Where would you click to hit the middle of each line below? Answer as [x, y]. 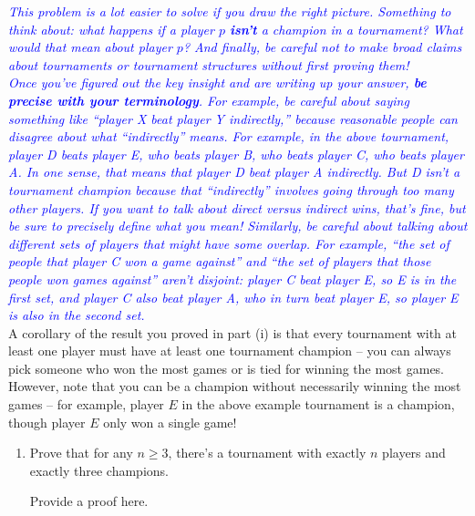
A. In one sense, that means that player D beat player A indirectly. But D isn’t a [234, 172]
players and [414, 453]
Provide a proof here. [89, 501]
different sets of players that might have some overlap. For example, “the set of [229, 243]
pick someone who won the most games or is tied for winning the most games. [227, 368]
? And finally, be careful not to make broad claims [322, 47]
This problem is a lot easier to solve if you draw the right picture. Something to [230, 11]
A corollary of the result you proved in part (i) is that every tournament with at [233, 332]
